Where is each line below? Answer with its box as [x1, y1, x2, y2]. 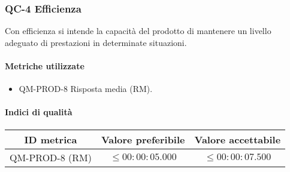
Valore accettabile [194, 132, 281, 146]
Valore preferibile [101, 132, 185, 146]
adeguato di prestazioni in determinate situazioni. [5, 36, 187, 48]
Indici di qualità [5, 106, 72, 118]
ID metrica [24, 132, 77, 146]
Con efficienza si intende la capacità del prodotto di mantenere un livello [5, 24, 271, 37]
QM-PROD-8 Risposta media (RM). [19, 82, 153, 95]
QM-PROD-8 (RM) [10, 150, 92, 164]
